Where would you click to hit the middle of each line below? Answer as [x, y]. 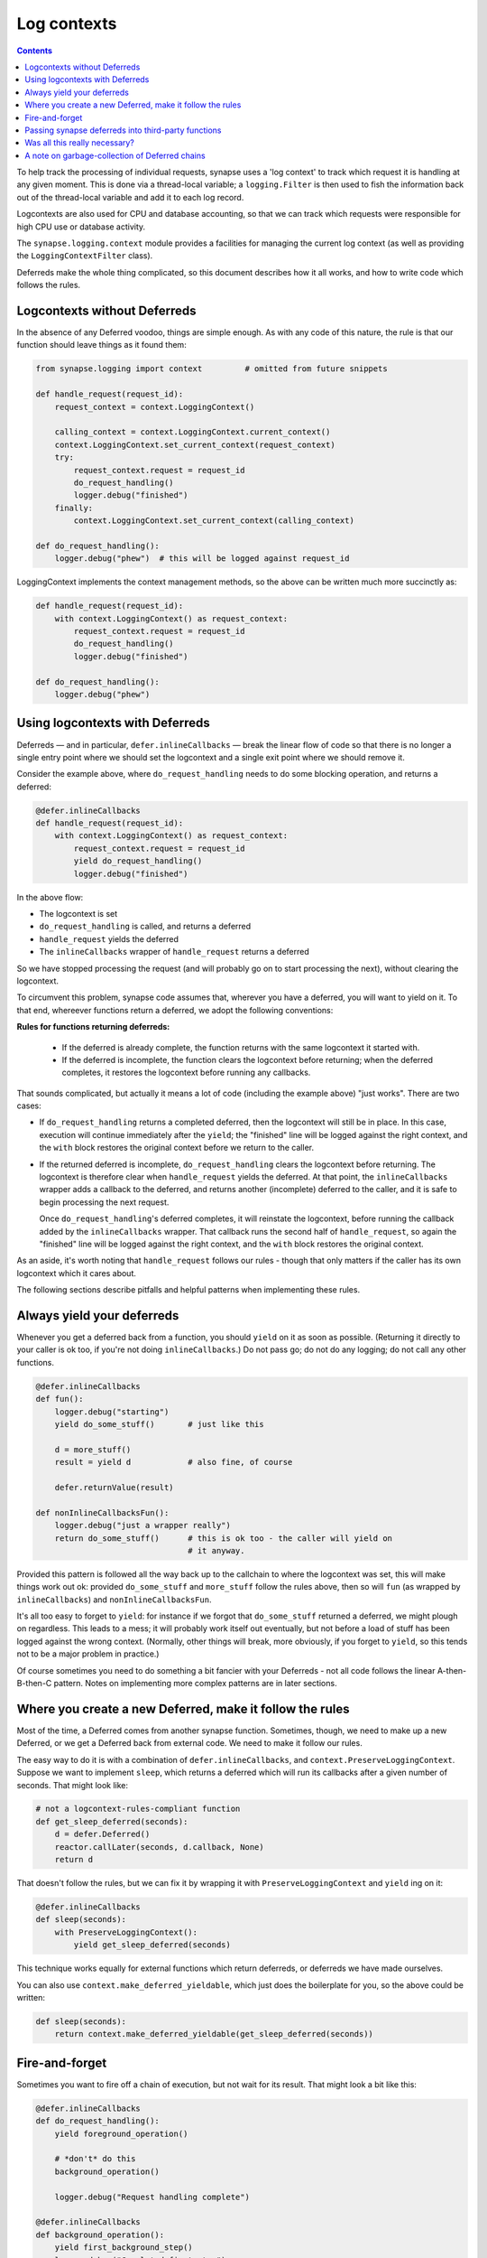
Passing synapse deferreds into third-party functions [123, 130]
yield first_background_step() [124, 2248]
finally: [74, 508]
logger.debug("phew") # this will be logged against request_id [202, 559]
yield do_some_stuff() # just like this [160, 1424]
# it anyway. [216, 1550]
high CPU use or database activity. [81, 227]
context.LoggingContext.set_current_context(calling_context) [214, 521]
